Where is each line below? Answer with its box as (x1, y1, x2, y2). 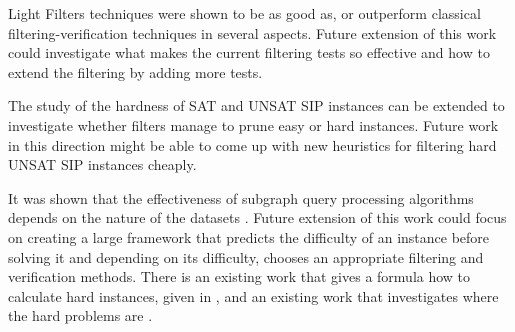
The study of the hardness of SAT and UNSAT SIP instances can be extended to (8, 95, 505, 116)
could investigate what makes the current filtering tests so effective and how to (8, 42, 490, 63)
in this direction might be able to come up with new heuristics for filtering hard (8, 134, 497, 155)
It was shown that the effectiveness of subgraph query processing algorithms (8, 187, 474, 208)
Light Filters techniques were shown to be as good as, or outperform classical (8, 3, 481, 23)
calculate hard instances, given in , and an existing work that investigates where (8, 285, 499, 306)
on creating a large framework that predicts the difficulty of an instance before (8, 226, 490, 247)
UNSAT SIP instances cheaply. (8, 154, 197, 175)
